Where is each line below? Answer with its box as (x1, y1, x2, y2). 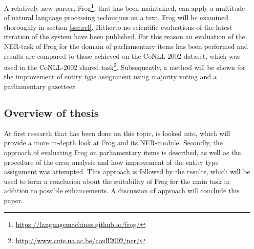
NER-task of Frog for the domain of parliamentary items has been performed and (4, 41, 248, 51)
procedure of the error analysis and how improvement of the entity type (4, 157, 219, 167)
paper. (4, 195, 23, 205)
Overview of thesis (4, 105, 99, 120)
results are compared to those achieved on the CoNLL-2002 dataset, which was (4, 50, 240, 61)
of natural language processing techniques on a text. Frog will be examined (4, 12, 229, 23)
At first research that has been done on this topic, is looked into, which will (4, 128, 230, 138)
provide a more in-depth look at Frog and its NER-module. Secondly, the (4, 137, 223, 148)
